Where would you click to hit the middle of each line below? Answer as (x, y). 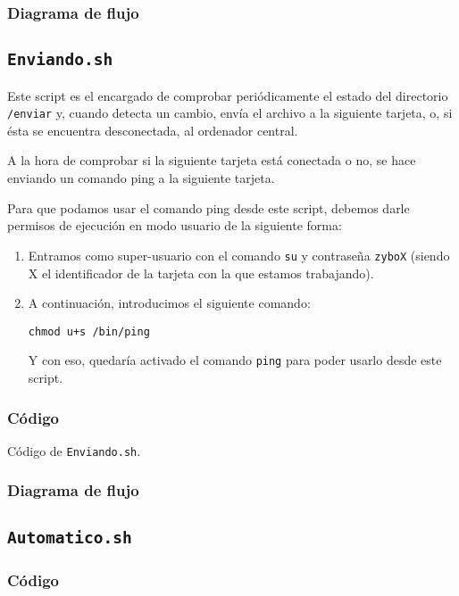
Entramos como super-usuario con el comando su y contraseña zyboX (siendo (239, 255)
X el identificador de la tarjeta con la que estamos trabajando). (201, 273)
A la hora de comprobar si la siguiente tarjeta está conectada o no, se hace (212, 160)
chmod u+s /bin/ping (89, 331)
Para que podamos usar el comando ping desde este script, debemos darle (209, 207)
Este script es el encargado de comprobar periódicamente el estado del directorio (228, 95)
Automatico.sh (70, 537)
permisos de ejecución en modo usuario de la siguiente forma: (175, 225)
